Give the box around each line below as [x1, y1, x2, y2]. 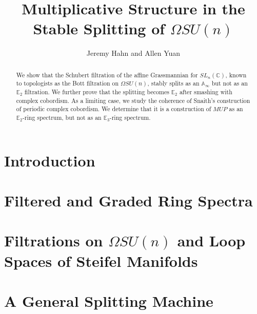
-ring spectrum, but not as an [22, 113, 102, 121]
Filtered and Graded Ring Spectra [4, 190, 253, 211]
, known [225, 70, 247, 79]
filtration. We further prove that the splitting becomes [24, 88, 169, 96]
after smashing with [179, 88, 232, 96]
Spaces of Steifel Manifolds [4, 250, 198, 271]
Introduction [4, 150, 95, 171]
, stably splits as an [147, 79, 200, 88]
